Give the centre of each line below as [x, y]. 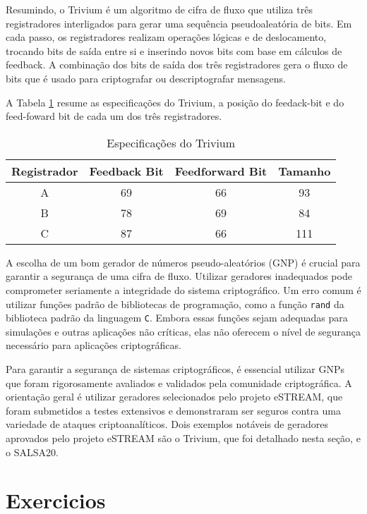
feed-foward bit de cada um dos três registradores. [114, 116]
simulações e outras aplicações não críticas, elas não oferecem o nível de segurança [183, 331]
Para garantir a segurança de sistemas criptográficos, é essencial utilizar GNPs [175, 369]
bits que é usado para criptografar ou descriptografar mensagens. [146, 78]
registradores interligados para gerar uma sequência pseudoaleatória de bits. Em [179, 23]
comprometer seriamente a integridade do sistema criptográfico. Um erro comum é [183, 289]
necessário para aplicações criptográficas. [94, 345]
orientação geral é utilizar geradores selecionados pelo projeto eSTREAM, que [174, 397]
